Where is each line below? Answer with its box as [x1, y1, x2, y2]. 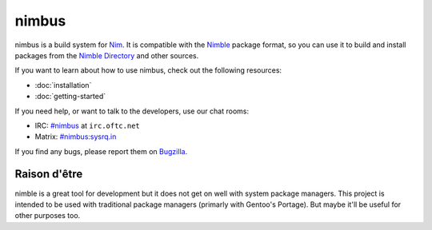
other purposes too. [14, 211, 81, 220]
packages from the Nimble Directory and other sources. [14, 50, 199, 60]
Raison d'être [14, 168, 83, 181]
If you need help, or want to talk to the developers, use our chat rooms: [14, 106, 250, 116]
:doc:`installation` [34, 80, 92, 89]
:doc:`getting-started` [34, 92, 106, 101]
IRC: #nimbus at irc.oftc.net [34, 121, 140, 130]
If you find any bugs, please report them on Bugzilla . [14, 146, 188, 156]
